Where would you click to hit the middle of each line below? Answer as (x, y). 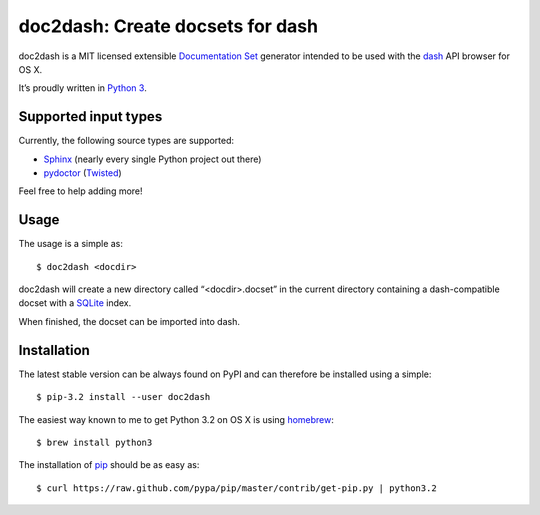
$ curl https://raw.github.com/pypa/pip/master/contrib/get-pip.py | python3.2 (236, 488)
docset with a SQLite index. (75, 303)
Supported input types (90, 116)
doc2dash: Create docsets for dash (168, 26)
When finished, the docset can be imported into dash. (129, 321)
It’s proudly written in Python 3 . (82, 88)
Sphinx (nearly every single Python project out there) (152, 159)
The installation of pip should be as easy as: (109, 465)
